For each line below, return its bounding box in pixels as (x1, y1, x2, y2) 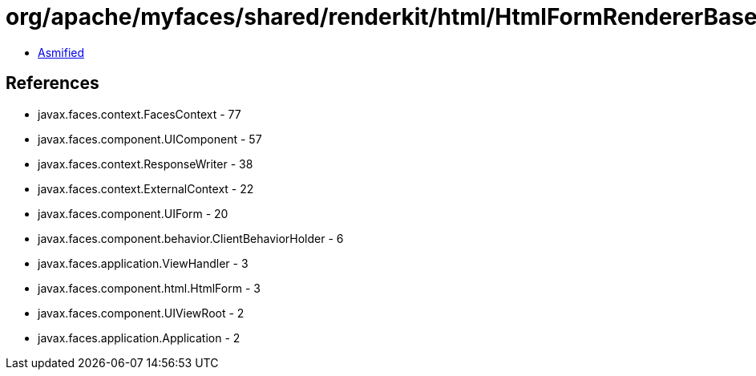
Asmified (38, 45, 85, 59)
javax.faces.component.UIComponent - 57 (38, 131, 262, 146)
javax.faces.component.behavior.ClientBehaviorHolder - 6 (38, 231, 344, 245)
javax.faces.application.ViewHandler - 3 (38, 256, 249, 270)
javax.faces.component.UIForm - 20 (38, 206, 228, 220)
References (6, 73, 99, 94)
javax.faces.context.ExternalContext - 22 (38, 181, 254, 196)
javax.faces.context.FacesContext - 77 (38, 107, 241, 121)
